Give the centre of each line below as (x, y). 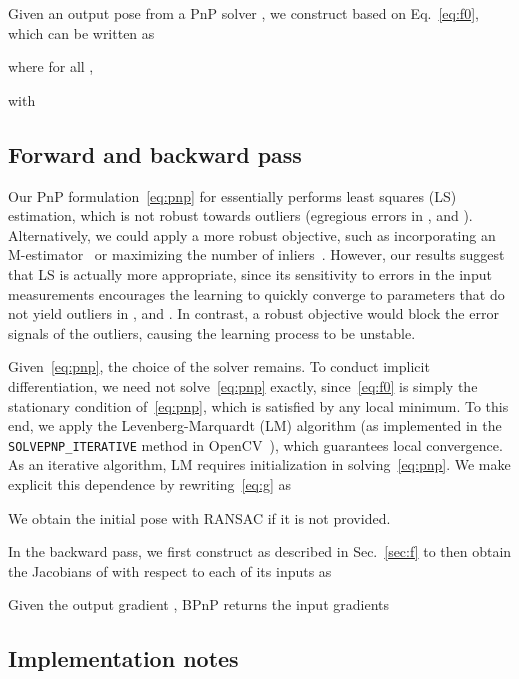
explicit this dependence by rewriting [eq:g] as (149, 483)
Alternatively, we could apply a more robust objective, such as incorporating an (252, 234)
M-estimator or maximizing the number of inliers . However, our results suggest (256, 254)
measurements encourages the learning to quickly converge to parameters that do (256, 293)
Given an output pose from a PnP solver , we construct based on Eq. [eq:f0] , (243, 13)
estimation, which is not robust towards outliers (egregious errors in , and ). (240, 215)
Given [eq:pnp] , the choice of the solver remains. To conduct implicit (219, 366)
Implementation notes (123, 658)
